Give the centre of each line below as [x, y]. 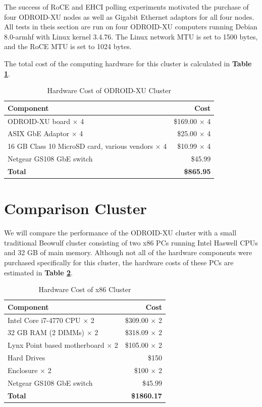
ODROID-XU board [39, 121]
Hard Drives [27, 358]
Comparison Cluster [75, 208]
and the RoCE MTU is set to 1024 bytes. [68, 46]
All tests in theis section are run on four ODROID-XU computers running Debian [131, 27]
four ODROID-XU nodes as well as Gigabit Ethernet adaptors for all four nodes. [129, 16]
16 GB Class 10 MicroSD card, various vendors [80, 146]
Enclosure [23, 370]
